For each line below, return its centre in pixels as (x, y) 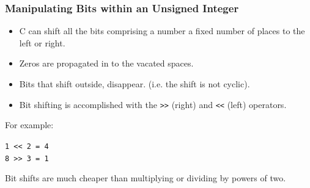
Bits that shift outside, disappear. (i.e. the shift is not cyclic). (135, 84)
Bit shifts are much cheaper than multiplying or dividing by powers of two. (146, 178)
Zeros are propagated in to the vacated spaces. (106, 63)
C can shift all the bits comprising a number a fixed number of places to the (162, 31)
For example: (29, 125)
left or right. (42, 42)
